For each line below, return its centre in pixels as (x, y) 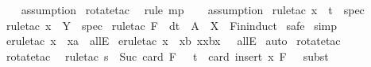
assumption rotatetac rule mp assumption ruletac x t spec (193, 9)
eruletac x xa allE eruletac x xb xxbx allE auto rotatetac (173, 41)
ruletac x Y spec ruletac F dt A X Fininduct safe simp (172, 25)
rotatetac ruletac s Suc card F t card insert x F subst (167, 56)
